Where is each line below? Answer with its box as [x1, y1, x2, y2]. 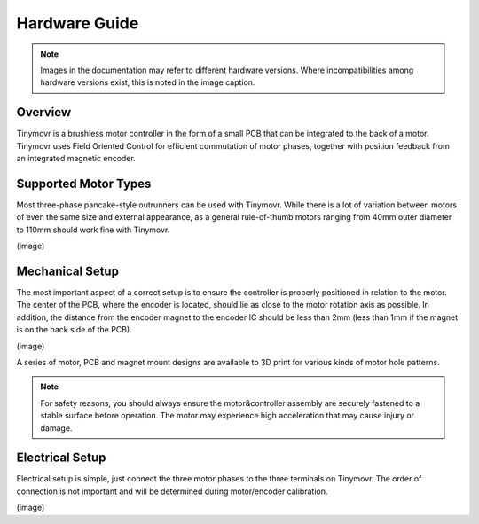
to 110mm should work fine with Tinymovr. [16, 224, 170, 235]
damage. [40, 422, 73, 434]
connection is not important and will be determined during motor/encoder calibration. [16, 486, 328, 497]
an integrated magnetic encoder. [16, 153, 137, 164]
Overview [16, 105, 72, 120]
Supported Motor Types [16, 176, 152, 191]
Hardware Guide [16, 13, 139, 33]
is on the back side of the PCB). [16, 325, 132, 335]
